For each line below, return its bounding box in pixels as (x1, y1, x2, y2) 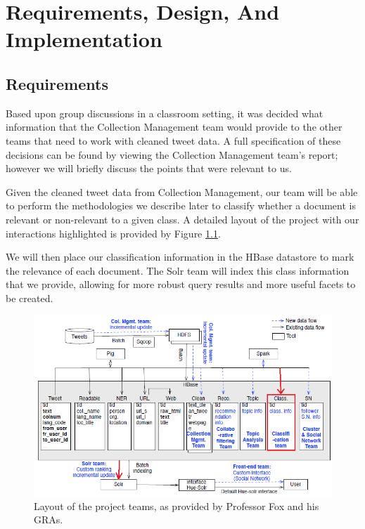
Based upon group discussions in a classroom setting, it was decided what (6, 105, 324, 120)
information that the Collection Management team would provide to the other (6, 119, 342, 134)
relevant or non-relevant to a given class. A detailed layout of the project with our (6, 211, 359, 226)
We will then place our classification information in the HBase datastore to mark (6, 249, 354, 264)
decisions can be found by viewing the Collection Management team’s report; (6, 147, 338, 162)
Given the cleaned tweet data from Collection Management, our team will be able (6, 184, 358, 199)
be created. (6, 290, 53, 305)
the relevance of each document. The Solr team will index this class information (6, 263, 350, 277)
